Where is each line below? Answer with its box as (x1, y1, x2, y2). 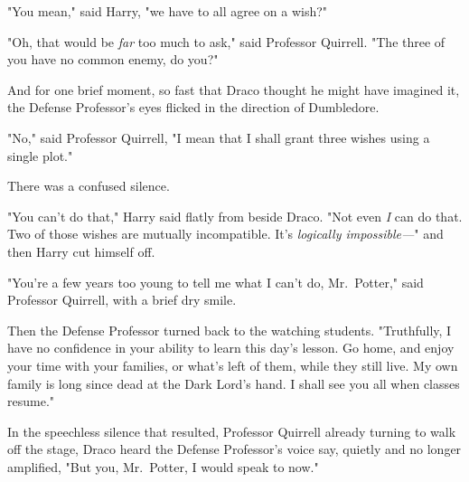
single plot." (7, 146, 73, 165)
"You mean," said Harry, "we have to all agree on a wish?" (7, 2, 328, 20)
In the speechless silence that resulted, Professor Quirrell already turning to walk (7, 421, 456, 440)
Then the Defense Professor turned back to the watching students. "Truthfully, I (7, 320, 452, 339)
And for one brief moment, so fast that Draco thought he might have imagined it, (7, 80, 460, 99)
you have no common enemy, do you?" (7, 50, 219, 69)
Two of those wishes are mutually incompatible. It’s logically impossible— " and (7, 224, 444, 243)
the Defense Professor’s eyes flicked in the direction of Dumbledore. (7, 98, 380, 117)
